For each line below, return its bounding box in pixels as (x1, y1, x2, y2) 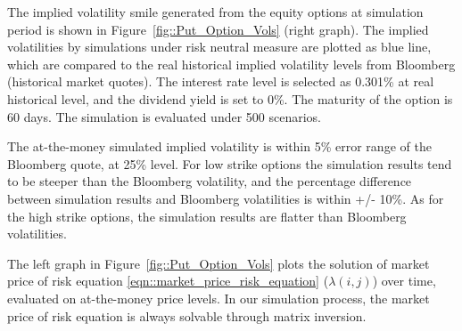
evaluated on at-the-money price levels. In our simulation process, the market (7, 288, 430, 307)
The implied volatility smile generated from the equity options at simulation (7, 3, 424, 20)
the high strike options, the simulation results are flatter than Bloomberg (7, 206, 407, 225)
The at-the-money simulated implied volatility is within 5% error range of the (7, 137, 432, 156)
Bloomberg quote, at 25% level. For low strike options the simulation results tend (7, 154, 452, 173)
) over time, (372, 271, 436, 290)
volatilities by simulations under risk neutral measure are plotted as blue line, (7, 37, 432, 56)
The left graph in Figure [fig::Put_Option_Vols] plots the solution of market (7, 254, 430, 272)
